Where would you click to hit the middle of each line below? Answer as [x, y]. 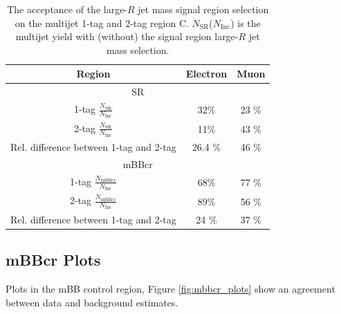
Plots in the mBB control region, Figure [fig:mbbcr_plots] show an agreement [170, 288]
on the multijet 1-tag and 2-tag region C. [102, 22]
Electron [206, 74]
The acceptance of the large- [67, 9]
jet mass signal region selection [203, 9]
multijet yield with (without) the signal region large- [127, 36]
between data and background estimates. [92, 302]
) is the [246, 22]
